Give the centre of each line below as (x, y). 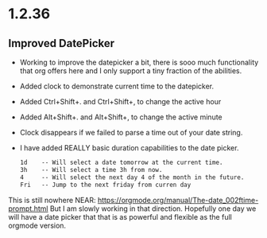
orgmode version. (37, 225)
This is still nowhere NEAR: (52, 200)
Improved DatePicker (62, 43)
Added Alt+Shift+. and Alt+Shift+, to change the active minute (121, 117)
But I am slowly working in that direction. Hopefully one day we (153, 209)
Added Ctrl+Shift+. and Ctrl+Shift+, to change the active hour (120, 101)
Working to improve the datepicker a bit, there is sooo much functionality (139, 62)
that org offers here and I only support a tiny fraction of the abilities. (131, 71)
